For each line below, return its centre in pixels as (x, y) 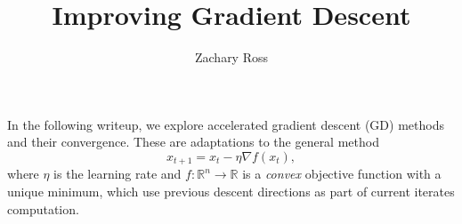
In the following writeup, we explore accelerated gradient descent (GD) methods (226, 124)
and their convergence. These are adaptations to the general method (193, 142)
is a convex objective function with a (342, 174)
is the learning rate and (118, 174)
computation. (43, 208)
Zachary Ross (231, 57)
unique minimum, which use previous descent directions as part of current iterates (231, 191)
